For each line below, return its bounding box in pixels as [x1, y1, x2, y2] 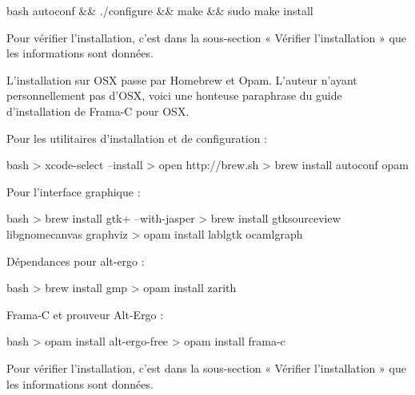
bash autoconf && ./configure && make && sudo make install [6, 2, 313, 18]
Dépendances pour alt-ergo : [6, 252, 145, 269]
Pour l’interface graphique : [6, 183, 141, 199]
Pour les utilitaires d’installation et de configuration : [6, 129, 268, 146]
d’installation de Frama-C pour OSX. [6, 102, 190, 119]
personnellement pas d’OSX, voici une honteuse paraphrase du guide [6, 87, 342, 104]
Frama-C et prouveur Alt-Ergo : [6, 306, 164, 322]
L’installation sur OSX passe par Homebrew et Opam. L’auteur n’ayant [6, 71, 357, 88]
